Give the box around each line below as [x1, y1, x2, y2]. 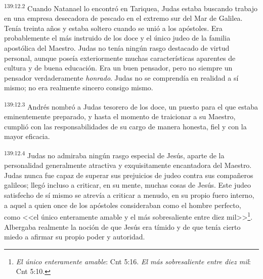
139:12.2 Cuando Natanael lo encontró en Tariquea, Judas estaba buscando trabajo [4, 2, 257, 13]
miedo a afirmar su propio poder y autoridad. [4, 231, 145, 242]
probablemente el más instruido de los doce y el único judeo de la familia [4, 32, 231, 43]
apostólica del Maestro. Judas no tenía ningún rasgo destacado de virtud [4, 43, 230, 53]
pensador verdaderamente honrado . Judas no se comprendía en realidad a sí [4, 72, 239, 83]
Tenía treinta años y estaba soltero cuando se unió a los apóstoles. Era [4, 22, 223, 33]
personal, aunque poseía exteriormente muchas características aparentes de [4, 52, 236, 63]
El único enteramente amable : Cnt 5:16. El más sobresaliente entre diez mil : [16, 256, 251, 266]
